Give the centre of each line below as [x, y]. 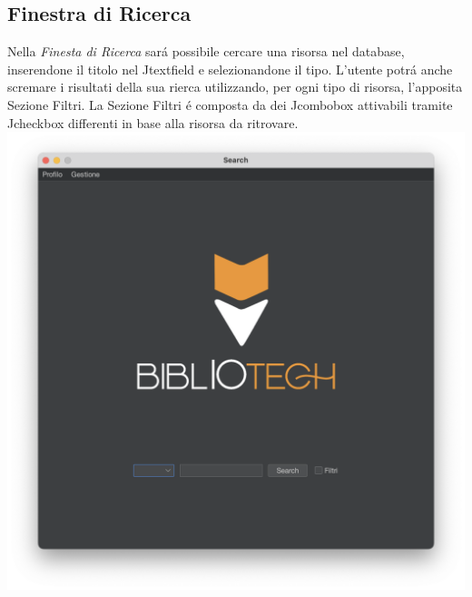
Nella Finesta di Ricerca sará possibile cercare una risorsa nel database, [206, 51]
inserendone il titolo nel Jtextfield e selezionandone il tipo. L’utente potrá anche [230, 69]
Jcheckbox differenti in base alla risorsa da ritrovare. [153, 122]
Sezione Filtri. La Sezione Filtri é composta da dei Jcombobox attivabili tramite [230, 104]
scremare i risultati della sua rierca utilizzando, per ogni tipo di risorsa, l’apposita [235, 87]
